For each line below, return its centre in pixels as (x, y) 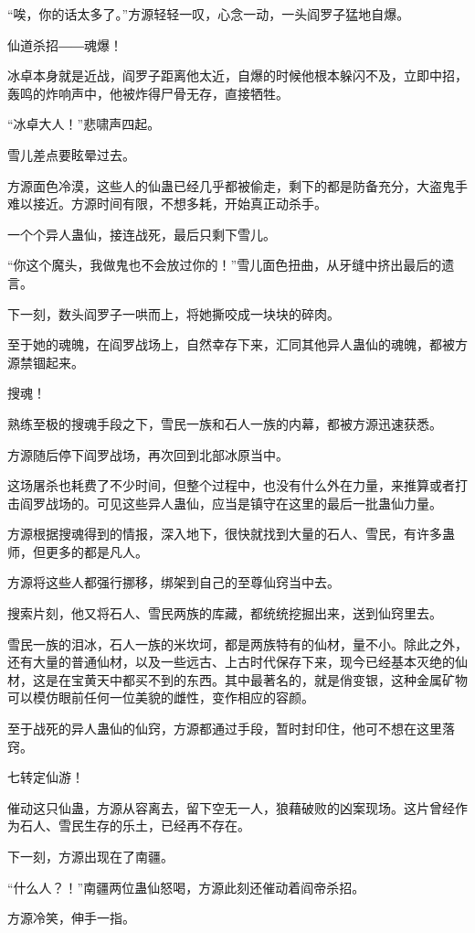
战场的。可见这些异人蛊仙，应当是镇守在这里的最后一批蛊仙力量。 (243, 503)
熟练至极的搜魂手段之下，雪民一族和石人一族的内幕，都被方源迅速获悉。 (225, 423)
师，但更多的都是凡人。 (78, 551)
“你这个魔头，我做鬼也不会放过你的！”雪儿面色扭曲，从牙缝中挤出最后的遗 (231, 265)
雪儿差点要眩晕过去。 (71, 154)
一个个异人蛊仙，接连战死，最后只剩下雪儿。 (142, 234)
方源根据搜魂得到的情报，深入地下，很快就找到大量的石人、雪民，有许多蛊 (231, 534)
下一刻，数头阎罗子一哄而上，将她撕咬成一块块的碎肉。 (174, 313)
